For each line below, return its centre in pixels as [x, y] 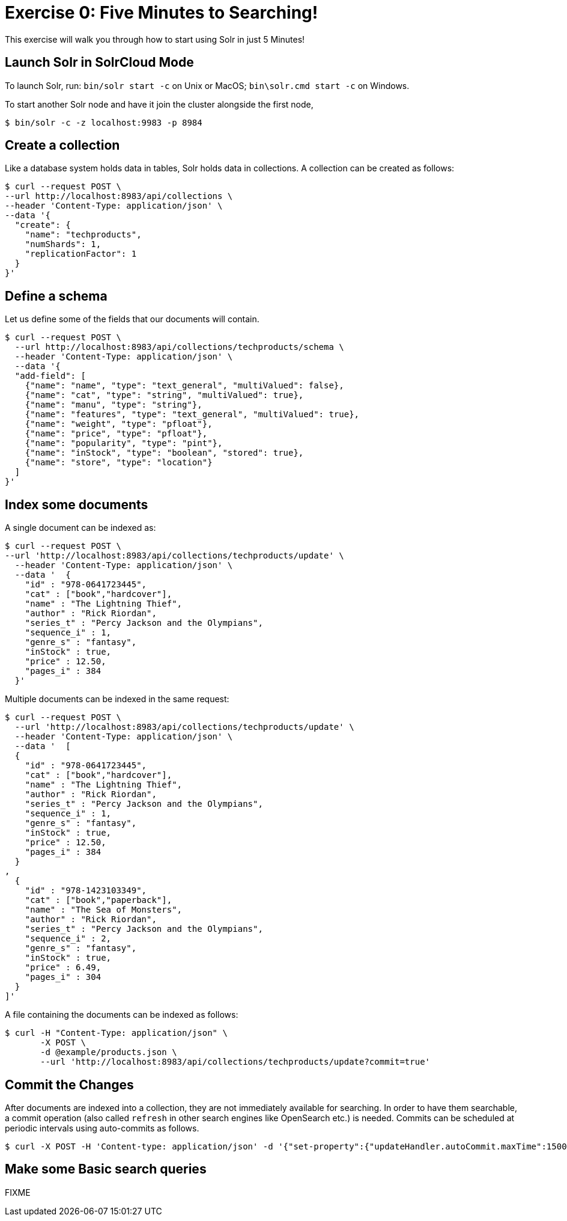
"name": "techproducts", [83, 235]
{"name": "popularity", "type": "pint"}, [124, 443]
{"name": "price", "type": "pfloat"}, [116, 434]
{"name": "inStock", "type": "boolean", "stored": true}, [164, 453]
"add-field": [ [50, 376]
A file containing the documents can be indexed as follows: [122, 1015]
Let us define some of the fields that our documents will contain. [132, 319]
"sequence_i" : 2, [68, 939]
